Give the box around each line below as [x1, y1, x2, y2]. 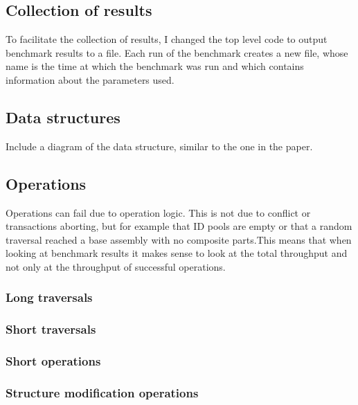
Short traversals [6, 321, 96, 338]
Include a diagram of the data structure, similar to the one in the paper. [6, 138, 313, 153]
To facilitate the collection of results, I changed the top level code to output [6, 32, 328, 46]
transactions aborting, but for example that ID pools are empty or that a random [6, 219, 352, 233]
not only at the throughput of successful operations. [6, 259, 226, 273]
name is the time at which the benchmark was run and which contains [6, 59, 304, 73]
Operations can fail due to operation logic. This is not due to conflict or [6, 205, 311, 219]
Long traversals [6, 289, 93, 306]
